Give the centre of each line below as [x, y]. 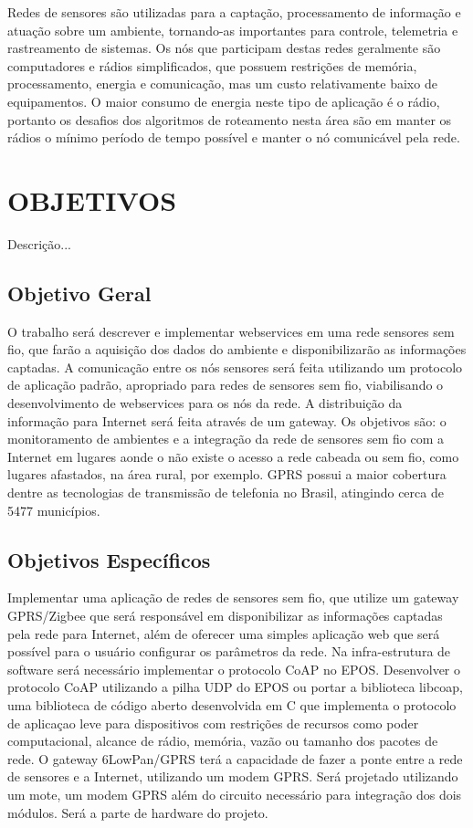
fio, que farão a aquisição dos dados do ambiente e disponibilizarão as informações [237, 349]
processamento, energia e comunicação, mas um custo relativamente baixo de [222, 84]
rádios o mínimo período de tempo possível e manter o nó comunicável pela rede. [234, 137]
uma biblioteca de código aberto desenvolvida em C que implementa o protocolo [232, 704]
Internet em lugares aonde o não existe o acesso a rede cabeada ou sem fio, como [233, 456]
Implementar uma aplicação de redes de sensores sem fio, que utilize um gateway [233, 597]
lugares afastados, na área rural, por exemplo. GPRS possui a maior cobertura [227, 474]
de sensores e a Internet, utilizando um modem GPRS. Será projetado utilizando [233, 776]
